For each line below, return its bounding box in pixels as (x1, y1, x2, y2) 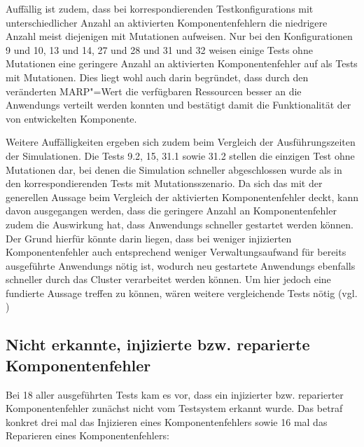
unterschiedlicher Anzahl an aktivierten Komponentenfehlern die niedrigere (6, 15, 328, 29)
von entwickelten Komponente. (6, 111, 137, 125)
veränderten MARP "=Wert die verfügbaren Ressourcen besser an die (6, 83, 302, 98)
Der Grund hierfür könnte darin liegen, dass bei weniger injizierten (6, 231, 292, 245)
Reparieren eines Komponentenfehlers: (6, 428, 169, 443)
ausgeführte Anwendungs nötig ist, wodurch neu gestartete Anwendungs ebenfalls (6, 258, 356, 273)
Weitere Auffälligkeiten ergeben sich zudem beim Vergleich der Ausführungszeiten (6, 135, 356, 149)
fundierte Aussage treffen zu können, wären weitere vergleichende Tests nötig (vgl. (6, 285, 358, 300)
